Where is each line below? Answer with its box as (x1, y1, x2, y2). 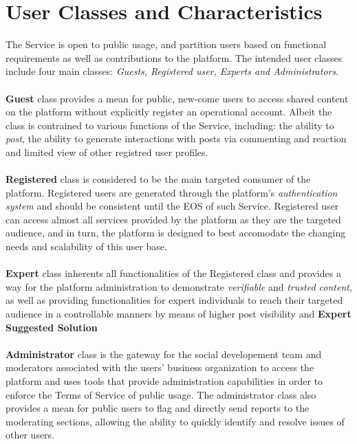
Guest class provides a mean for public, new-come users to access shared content (6, 91, 349, 105)
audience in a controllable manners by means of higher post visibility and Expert (6, 307, 351, 320)
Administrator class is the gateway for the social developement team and (6, 346, 322, 361)
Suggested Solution (6, 320, 98, 334)
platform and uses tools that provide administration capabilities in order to (6, 373, 323, 388)
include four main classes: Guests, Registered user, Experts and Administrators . (6, 64, 339, 78)
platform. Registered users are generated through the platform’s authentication (6, 185, 338, 199)
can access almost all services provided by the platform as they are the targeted (6, 212, 341, 226)
